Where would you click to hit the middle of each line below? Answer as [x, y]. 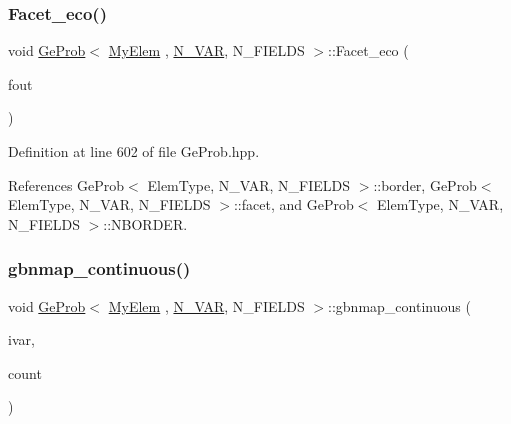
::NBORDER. [145, 223]
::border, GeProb [425, 184]
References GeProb [66, 184]
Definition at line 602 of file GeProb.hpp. [134, 151]
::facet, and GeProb [293, 204]
